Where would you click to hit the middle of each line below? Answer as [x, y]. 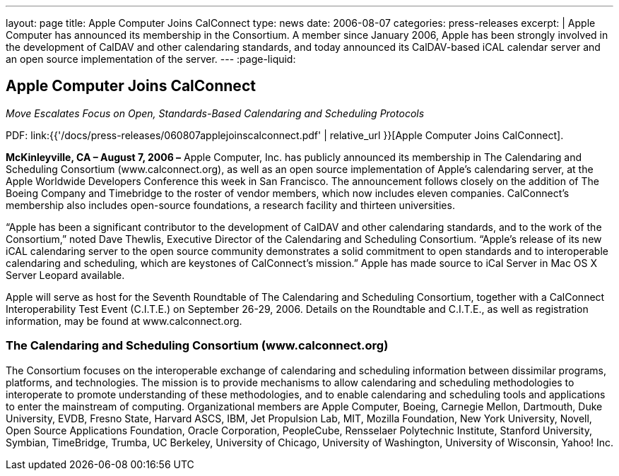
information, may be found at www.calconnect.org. [124, 321]
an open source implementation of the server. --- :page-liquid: [151, 59]
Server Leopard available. [65, 275]
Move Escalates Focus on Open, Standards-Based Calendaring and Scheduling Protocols [215, 113]
